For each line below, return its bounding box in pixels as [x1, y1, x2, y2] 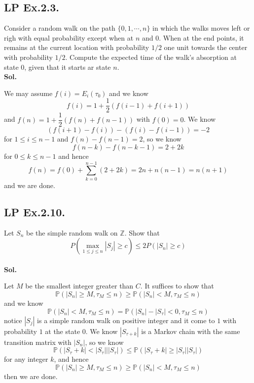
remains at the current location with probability [4, 42, 149, 52]
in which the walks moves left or [152, 23, 250, 33]
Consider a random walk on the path [4, 23, 115, 33]
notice [4, 315, 22, 325]
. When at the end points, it [159, 32, 244, 43]
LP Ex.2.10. [4, 204, 66, 219]
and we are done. [4, 180, 55, 190]
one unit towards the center [164, 42, 248, 52]
